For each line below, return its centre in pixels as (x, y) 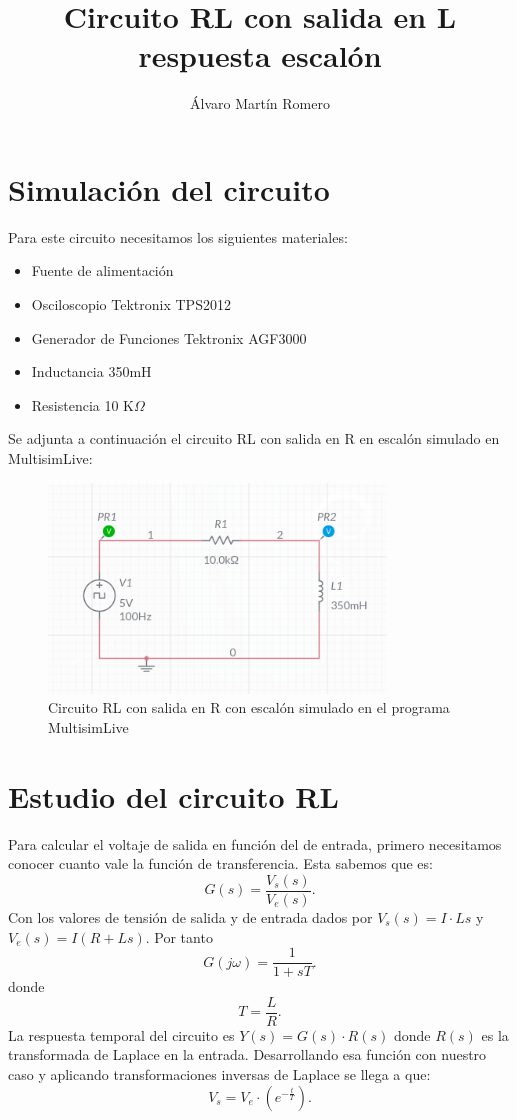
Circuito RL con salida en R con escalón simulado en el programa (249, 707)
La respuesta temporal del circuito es (121, 1034)
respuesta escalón (260, 55)
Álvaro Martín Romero (260, 103)
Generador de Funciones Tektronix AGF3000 (169, 337)
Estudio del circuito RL (173, 795)
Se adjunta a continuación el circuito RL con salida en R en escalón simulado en (254, 438)
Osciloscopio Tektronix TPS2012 (131, 304)
